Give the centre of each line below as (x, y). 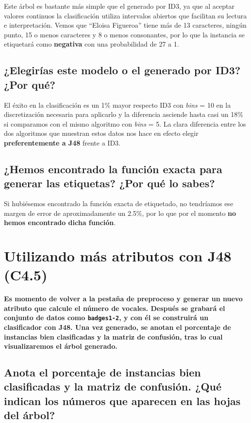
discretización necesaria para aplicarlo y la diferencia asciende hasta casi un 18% (124, 114)
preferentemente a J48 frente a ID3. (62, 142)
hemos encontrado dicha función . (60, 222)
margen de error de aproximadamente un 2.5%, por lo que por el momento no (120, 213)
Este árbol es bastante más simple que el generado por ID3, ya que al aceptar (119, 6)
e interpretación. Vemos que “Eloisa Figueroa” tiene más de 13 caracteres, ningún (125, 25)
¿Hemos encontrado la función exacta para (113, 169)
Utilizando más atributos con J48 (118, 256)
